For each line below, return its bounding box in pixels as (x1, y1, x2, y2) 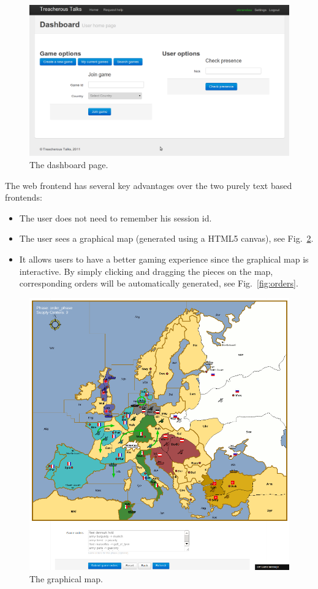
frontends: (5, 191, 42, 204)
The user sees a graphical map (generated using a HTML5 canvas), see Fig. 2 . (19, 232, 314, 245)
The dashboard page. (29, 158, 108, 171)
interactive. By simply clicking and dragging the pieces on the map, (19, 264, 273, 277)
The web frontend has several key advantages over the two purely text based (5, 179, 292, 191)
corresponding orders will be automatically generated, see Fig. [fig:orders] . (19, 277, 298, 290)
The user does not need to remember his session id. (19, 211, 212, 224)
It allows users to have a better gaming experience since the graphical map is (19, 252, 309, 265)
